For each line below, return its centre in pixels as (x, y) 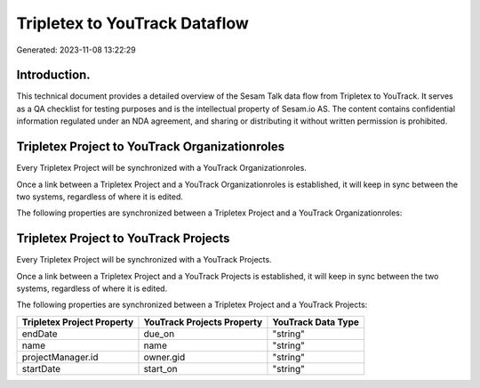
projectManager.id (60, 357)
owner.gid (164, 357)
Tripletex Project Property (78, 322)
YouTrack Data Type (316, 322)
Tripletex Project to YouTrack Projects (123, 239)
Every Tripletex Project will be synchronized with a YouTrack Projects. (144, 260)
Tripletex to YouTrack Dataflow (132, 23)
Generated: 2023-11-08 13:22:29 (76, 50)
